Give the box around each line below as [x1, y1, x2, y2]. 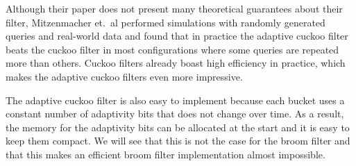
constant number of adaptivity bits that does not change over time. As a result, [6, 106, 344, 121]
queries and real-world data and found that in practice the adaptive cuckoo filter [6, 28, 348, 43]
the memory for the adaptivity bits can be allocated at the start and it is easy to [6, 119, 350, 134]
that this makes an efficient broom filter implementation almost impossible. [6, 147, 325, 161]
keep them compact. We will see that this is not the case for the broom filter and [6, 133, 350, 148]
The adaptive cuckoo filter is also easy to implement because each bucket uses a [6, 92, 345, 107]
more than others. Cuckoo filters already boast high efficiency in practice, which [6, 56, 346, 70]
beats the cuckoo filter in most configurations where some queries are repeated [6, 42, 339, 56]
